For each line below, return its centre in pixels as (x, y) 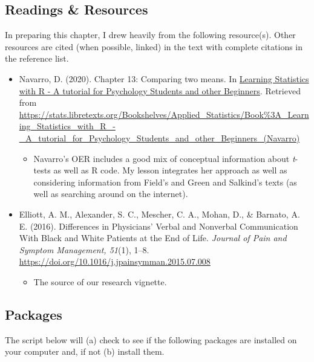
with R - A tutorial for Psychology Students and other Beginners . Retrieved (160, 90)
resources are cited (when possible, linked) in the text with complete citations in (154, 46)
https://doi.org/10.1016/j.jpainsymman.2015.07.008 (115, 261)
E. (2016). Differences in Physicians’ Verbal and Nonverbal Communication (159, 226)
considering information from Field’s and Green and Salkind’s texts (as (165, 182)
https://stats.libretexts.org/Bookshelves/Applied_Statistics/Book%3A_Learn (164, 114)
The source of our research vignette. (100, 281)
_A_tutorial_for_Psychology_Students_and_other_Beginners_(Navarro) (159, 137)
